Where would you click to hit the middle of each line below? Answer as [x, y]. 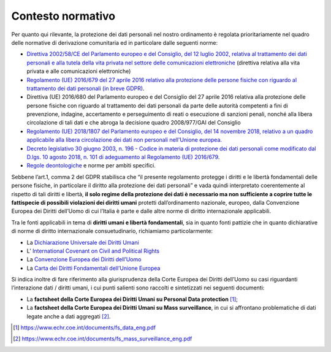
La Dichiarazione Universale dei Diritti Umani [83, 242]
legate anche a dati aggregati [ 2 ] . [69, 316]
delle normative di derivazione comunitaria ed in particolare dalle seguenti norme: [115, 42]
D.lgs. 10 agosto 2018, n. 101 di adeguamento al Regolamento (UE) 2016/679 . [123, 157]
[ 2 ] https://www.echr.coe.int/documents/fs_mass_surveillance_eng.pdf [103, 339]
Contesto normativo [63, 16]
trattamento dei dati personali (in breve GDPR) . [86, 88]
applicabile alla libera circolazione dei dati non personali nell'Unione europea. [124, 140]
